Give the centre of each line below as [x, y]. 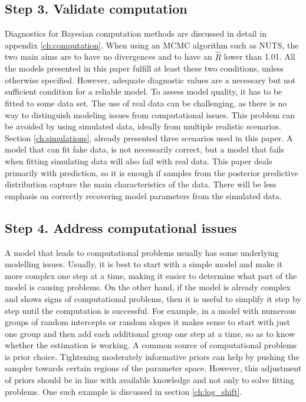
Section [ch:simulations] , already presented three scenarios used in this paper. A [149, 137]
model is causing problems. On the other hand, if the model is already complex [148, 287]
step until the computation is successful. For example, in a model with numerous [151, 310]
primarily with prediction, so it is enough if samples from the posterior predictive [152, 172]
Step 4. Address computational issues [121, 227]
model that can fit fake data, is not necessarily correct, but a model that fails [144, 149]
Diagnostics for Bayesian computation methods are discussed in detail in [136, 33]
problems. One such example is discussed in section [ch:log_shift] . [124, 391]
